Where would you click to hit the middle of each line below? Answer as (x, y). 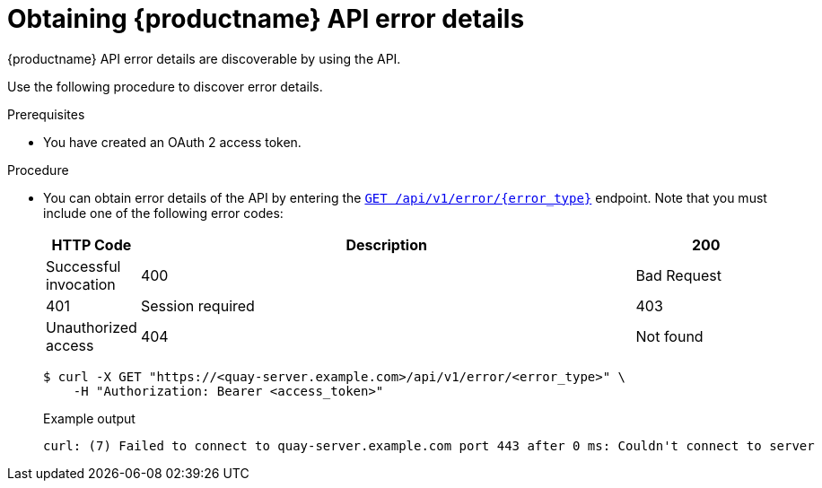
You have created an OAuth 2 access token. (172, 142)
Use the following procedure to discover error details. (165, 86)
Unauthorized (92, 327)
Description (386, 244)
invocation (81, 284)
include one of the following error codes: (163, 213)
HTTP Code (92, 244)
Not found (669, 336)
